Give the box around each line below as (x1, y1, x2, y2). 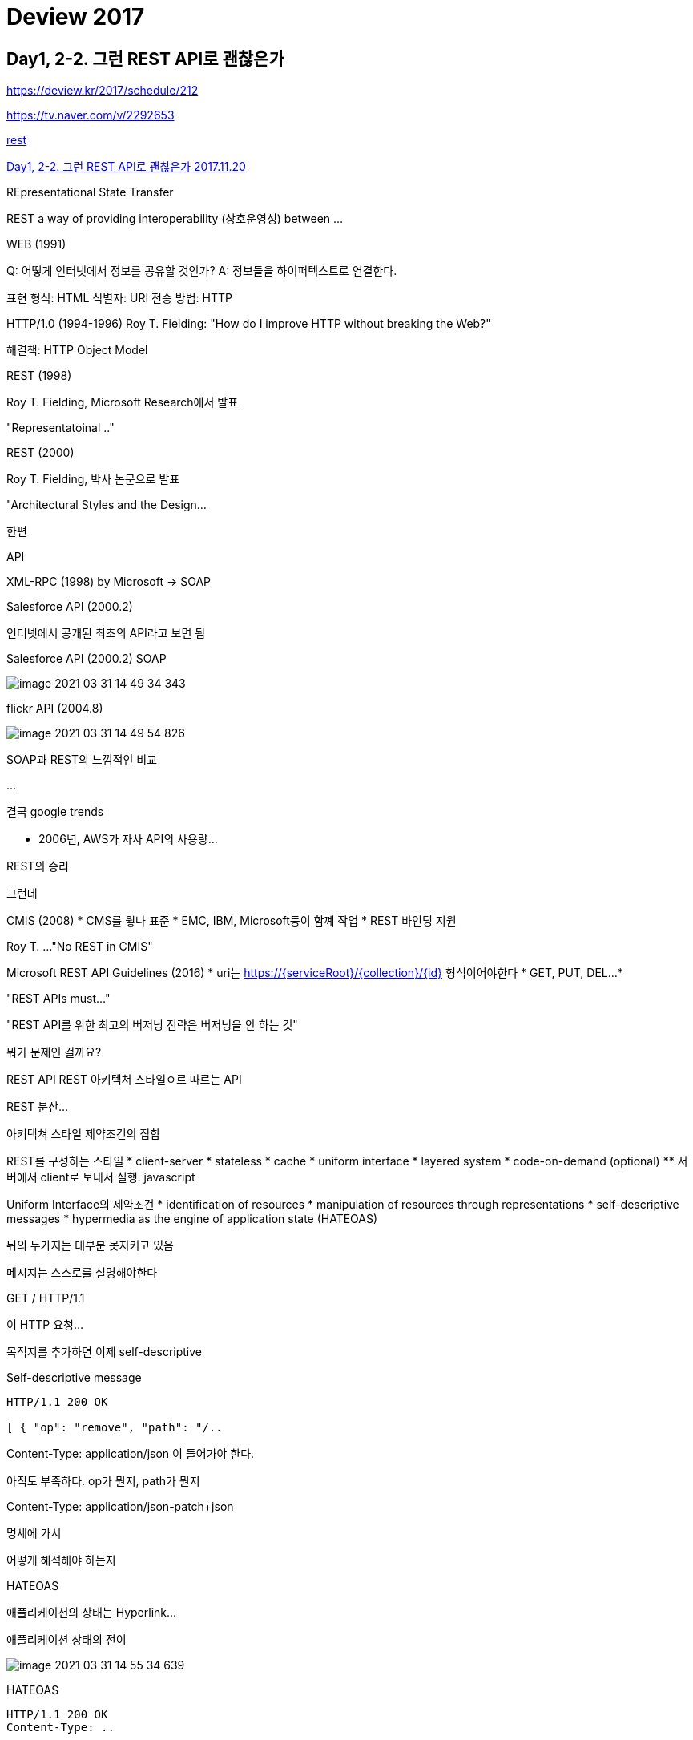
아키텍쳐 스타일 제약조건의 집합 (6, 1127, 161, 1141)
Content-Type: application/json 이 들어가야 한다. (6, 1447, 255, 1461)
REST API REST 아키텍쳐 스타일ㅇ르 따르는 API (6, 1072, 242, 1087)
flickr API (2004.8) (6, 701, 103, 716)
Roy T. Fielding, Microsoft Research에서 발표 (6, 395, 239, 410)
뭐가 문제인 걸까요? (6, 1045, 102, 1060)
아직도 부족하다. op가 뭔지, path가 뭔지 (6, 1474, 200, 1488)
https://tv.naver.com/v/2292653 (6, 108, 175, 123)
